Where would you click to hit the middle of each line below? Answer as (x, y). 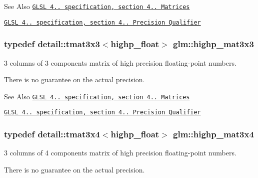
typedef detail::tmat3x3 (52, 44)
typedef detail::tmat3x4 (52, 134)
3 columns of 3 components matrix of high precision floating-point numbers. (120, 62)
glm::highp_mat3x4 (213, 134)
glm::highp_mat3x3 (213, 44)
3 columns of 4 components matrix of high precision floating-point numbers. (120, 153)
